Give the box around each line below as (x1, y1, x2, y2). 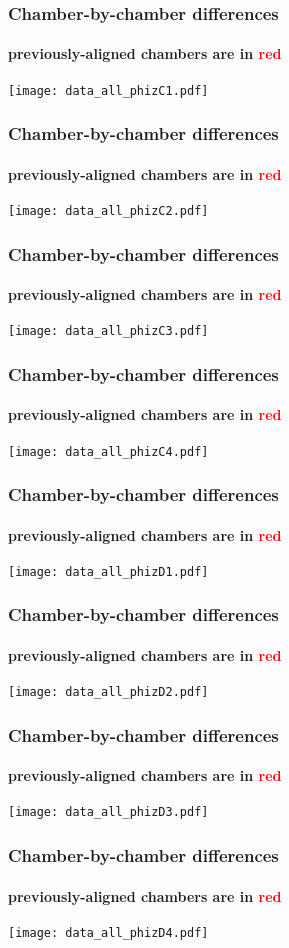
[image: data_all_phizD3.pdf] (8, 805, 209, 820)
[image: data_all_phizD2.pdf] (8, 685, 209, 700)
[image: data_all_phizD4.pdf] (8, 925, 209, 940)
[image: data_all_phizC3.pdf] (8, 324, 209, 339)
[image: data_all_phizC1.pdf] (8, 83, 209, 98)
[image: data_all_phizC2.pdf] (8, 203, 209, 218)
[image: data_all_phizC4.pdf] (8, 444, 209, 459)
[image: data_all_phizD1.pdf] (8, 564, 209, 579)
